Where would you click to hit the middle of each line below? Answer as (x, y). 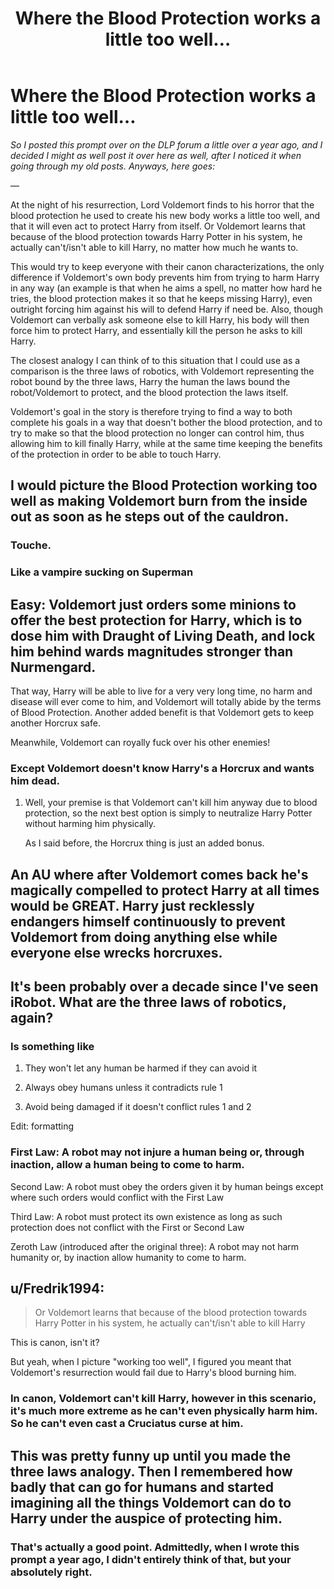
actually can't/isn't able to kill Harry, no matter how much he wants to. (154, 247)
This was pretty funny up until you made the (151, 1455)
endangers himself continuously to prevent (148, 921)
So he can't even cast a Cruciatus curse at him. (127, 1424)
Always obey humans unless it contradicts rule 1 (123, 1088)
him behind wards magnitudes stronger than (152, 651)
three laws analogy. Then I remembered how (151, 1471)
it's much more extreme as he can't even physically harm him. (164, 1411)
